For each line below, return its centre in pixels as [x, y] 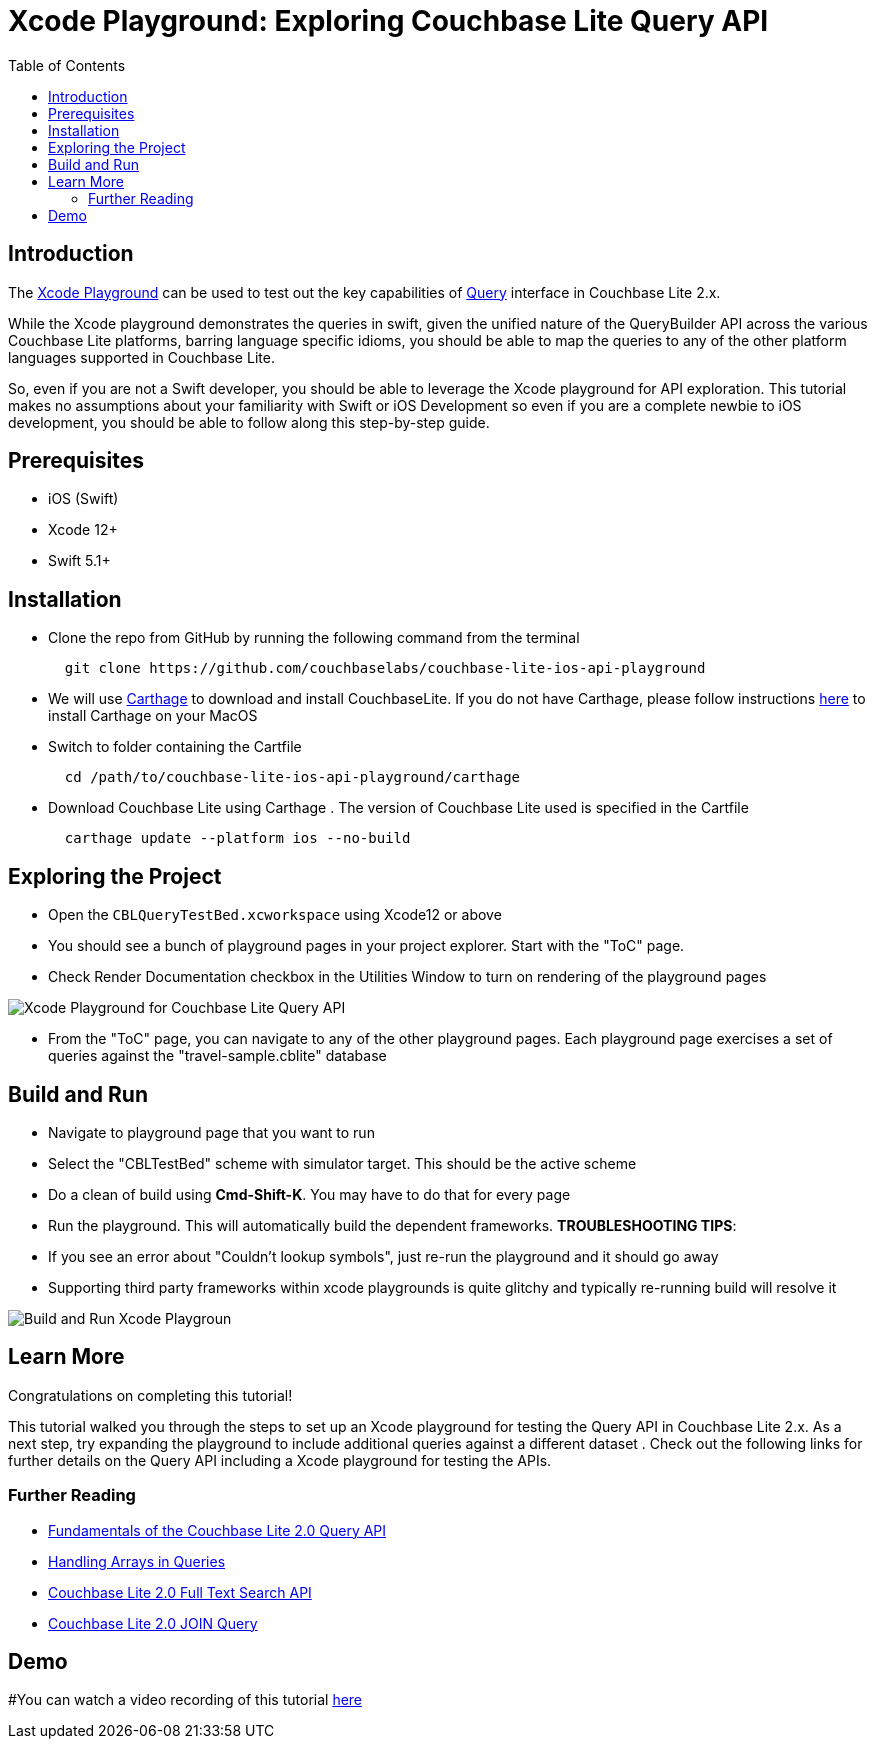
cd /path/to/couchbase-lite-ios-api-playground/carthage [292, 777]
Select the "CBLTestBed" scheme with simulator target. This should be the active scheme [342, 1163]
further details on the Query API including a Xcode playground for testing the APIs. [280, 1460]
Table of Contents [67, 65]
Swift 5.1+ [79, 561]
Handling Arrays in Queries [137, 1561]
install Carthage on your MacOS [153, 716]
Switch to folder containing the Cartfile [175, 747]
